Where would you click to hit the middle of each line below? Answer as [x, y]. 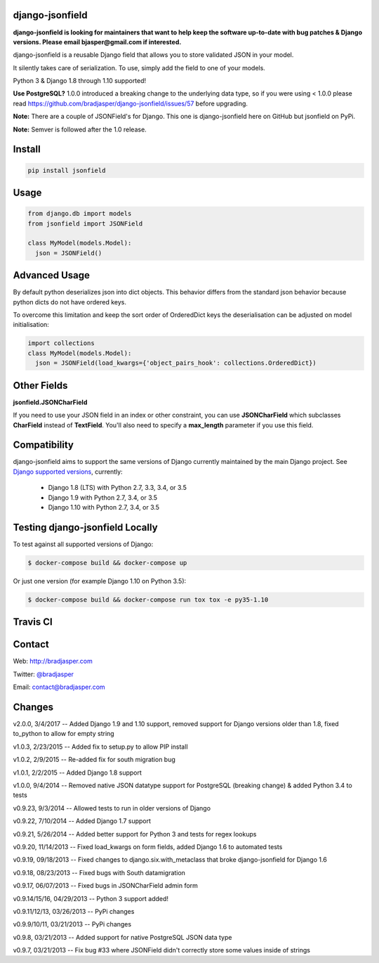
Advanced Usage [52, 275]
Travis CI [33, 622]
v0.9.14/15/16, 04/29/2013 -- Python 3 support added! [91, 898]
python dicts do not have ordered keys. [69, 302]
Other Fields [40, 386]
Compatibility [43, 445]
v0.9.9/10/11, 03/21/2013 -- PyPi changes [72, 924]
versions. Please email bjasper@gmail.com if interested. [97, 41]
